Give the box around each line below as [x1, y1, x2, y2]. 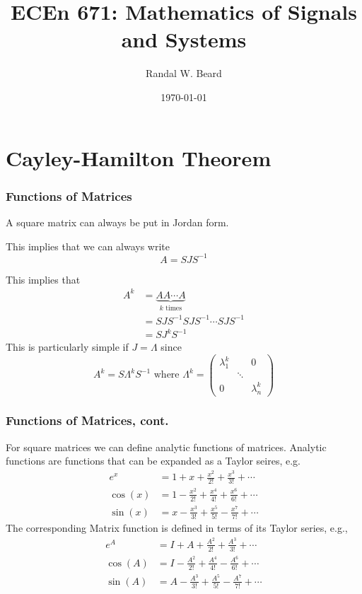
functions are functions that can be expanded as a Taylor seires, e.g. [6, 453, 301, 468]
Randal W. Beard [146, 66, 222, 81]
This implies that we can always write [6, 238, 170, 253]
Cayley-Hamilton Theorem [6, 143, 271, 172]
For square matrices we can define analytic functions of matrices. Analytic [6, 439, 327, 454]
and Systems [121, 25, 247, 54]
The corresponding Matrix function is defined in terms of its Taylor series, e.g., [6, 520, 348, 535]
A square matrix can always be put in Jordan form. [6, 214, 229, 229]
